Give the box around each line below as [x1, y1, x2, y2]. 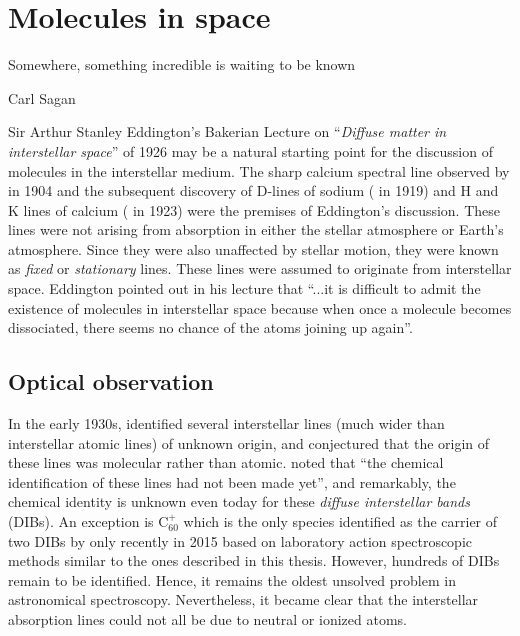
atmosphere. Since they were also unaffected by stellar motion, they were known [8, 238, 499, 259]
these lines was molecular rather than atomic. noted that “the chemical [8, 452, 444, 473]
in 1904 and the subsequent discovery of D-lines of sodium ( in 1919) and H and [8, 180, 499, 201]
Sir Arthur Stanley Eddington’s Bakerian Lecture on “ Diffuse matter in [8, 121, 447, 142]
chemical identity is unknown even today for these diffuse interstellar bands [8, 491, 470, 512]
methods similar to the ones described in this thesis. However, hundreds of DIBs [8, 550, 500, 571]
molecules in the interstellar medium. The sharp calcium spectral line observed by [8, 160, 510, 181]
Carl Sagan [8, 87, 76, 108]
